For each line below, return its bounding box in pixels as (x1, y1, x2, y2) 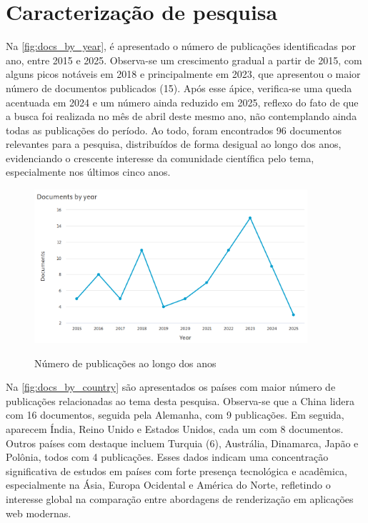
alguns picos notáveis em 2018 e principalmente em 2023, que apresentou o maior (6, 66, 361, 81)
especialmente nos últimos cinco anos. (6, 164, 171, 179)
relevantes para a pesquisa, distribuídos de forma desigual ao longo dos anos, (6, 136, 342, 151)
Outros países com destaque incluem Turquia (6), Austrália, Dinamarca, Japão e (6, 435, 359, 450)
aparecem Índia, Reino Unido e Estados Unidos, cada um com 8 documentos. (6, 422, 344, 437)
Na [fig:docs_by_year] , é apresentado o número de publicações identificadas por (6, 39, 357, 54)
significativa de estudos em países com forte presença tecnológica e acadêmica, (6, 463, 348, 478)
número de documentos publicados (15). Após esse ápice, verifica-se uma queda (6, 80, 352, 95)
